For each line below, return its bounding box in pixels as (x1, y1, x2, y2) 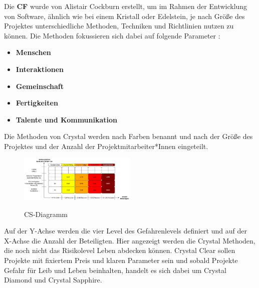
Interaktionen (16, 63, 64, 74)
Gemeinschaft (16, 80, 64, 91)
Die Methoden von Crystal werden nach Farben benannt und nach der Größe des (4, 131, 253, 141)
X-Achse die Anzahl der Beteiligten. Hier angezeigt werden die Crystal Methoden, (4, 235, 255, 245)
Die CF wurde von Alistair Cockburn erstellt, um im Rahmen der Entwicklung (4, 1, 247, 11)
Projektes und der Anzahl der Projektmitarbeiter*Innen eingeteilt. (4, 140, 208, 151)
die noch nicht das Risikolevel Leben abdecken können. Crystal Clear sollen (4, 245, 235, 255)
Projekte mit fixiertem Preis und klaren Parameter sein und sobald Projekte (4, 255, 238, 265)
